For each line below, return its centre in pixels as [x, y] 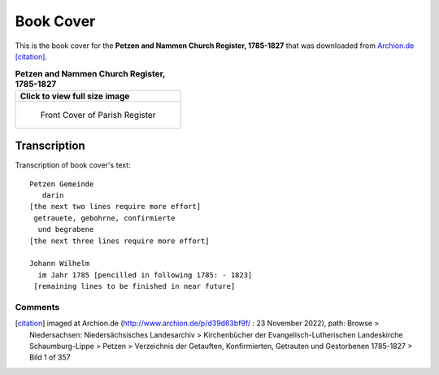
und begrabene [66, 229]
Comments [37, 307]
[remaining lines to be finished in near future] [135, 286]
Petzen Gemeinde [62, 184]
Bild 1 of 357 [50, 357]
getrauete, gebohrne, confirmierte [104, 218]
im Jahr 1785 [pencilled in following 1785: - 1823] [145, 275]
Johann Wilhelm [60, 264]
